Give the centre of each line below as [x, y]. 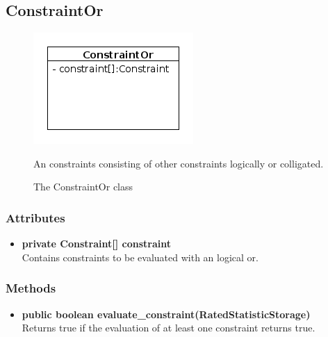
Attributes [35, 217]
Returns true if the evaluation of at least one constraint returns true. [169, 328]
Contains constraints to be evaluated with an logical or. [140, 257]
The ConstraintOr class [83, 187]
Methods [31, 288]
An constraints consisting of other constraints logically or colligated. [179, 163]
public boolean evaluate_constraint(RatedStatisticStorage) [166, 314]
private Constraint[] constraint [96, 244]
